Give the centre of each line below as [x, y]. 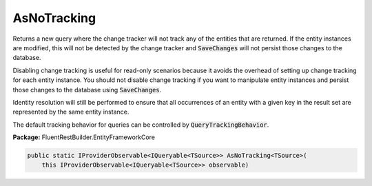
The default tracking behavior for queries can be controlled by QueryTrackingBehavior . [141, 125]
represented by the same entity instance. [71, 112]
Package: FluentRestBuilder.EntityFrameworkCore [84, 137]
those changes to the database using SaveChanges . [87, 90]
